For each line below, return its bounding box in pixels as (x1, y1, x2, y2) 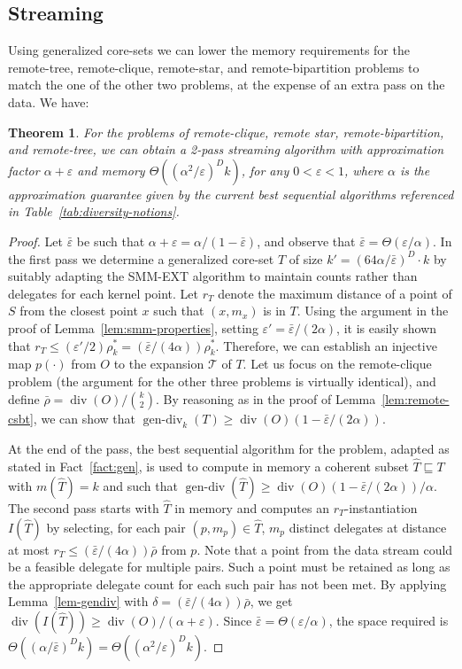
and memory (77, 160, 145, 179)
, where (344, 160, 383, 179)
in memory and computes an (174, 498, 329, 517)
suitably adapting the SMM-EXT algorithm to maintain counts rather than (8, 267, 418, 285)
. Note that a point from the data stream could (196, 540, 453, 558)
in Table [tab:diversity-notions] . (8, 202, 180, 221)
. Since (215, 611, 252, 629)
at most (8, 540, 50, 558)
